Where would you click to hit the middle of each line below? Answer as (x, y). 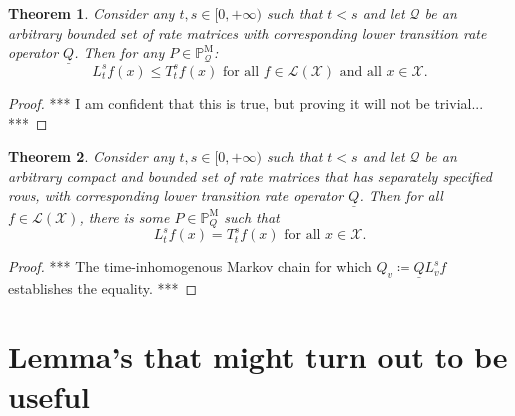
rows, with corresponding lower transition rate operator (176, 195)
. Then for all (401, 195)
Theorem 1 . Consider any (91, 13)
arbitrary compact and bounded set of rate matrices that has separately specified (250, 175)
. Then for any (119, 52)
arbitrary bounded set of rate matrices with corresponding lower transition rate (247, 32)
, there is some (124, 216)
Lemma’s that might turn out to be (258, 356)
